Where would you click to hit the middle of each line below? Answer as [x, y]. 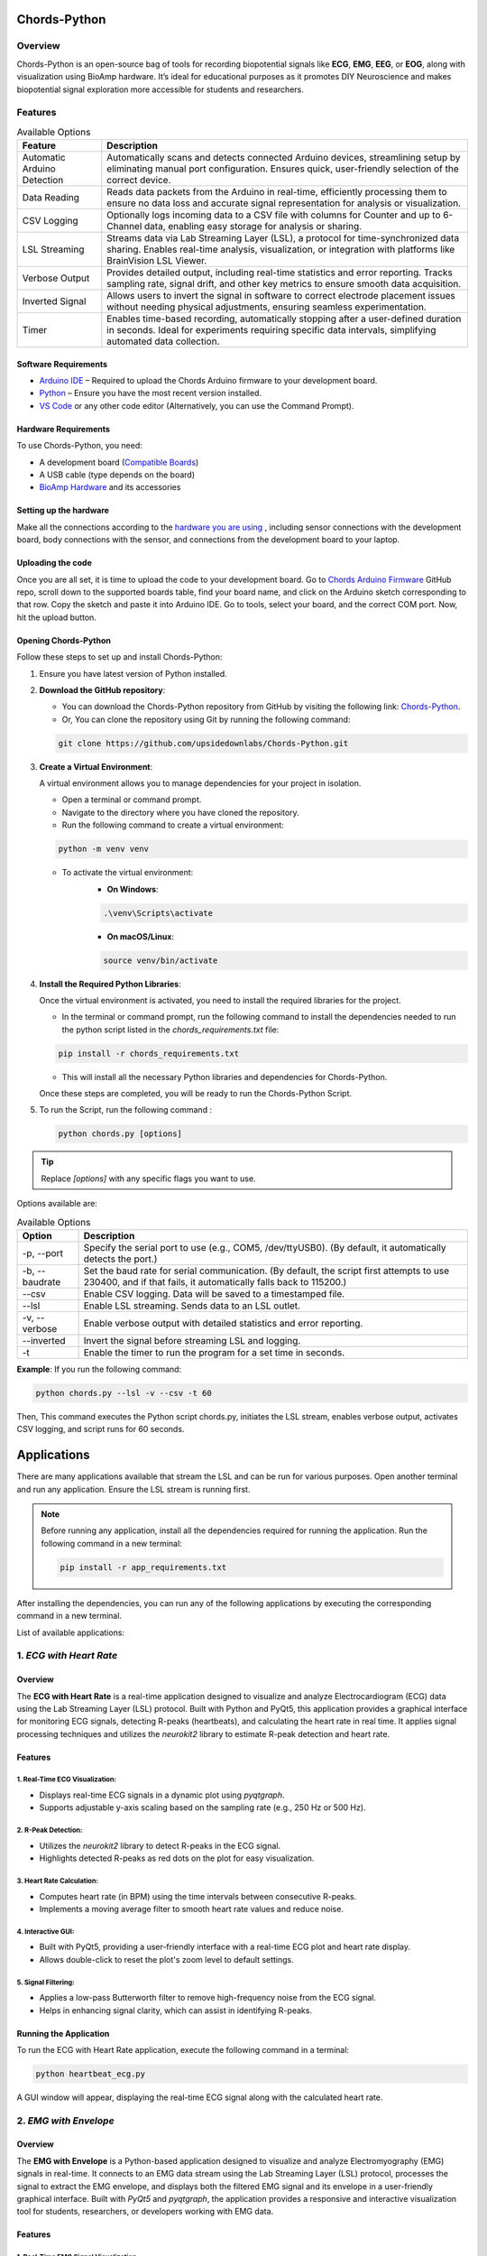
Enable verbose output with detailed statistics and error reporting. [223, 1323]
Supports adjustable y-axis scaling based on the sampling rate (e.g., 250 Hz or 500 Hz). [202, 1808]
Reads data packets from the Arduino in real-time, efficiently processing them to [277, 192]
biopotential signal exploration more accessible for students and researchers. [160, 89]
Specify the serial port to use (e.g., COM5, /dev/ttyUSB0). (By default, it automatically [265, 1247]
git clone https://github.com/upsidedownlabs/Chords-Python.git [203, 743]
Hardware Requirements [63, 429]
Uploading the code [54, 563]
